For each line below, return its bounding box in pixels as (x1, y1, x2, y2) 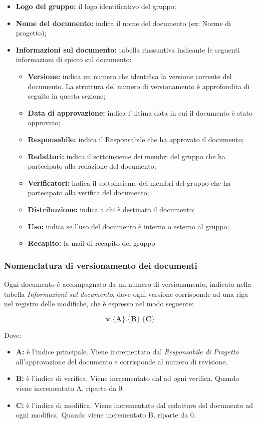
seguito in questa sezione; (28, 91, 106, 101)
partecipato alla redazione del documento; (28, 161, 156, 171)
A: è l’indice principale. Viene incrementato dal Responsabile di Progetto (16, 346, 239, 357)
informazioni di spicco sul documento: (16, 54, 132, 65)
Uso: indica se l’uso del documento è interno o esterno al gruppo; (28, 221, 229, 231)
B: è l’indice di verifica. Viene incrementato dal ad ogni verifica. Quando (16, 373, 239, 383)
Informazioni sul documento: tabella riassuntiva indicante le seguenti (16, 44, 240, 55)
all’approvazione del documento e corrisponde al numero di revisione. (16, 356, 228, 366)
